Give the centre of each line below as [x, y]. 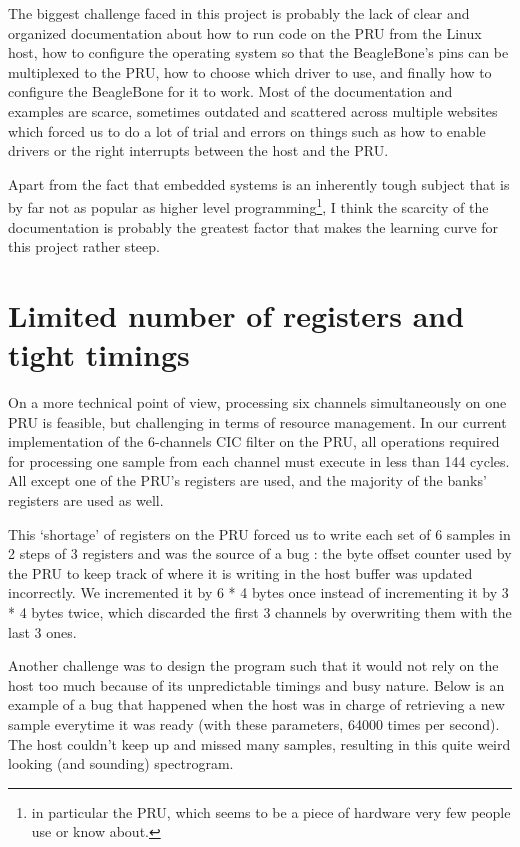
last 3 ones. [42, 631]
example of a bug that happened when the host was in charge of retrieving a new [256, 704]
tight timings [99, 354]
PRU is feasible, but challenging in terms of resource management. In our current [257, 421]
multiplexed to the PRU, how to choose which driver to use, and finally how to [250, 71]
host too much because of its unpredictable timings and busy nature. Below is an [256, 684]
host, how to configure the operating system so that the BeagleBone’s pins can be [258, 52]
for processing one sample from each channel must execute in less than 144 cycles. [259, 460]
